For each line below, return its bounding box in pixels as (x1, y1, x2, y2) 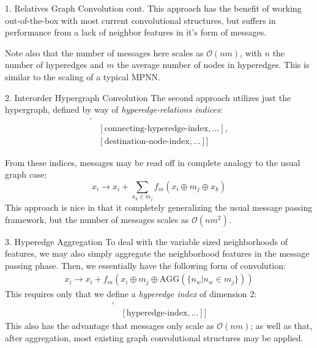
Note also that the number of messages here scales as (5, 46, 204, 59)
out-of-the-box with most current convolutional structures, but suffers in (5, 13, 276, 26)
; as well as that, (250, 319, 313, 332)
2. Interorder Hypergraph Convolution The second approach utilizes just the (5, 91, 291, 104)
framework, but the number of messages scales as (5, 213, 189, 225)
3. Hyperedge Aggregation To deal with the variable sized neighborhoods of (5, 235, 288, 248)
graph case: (5, 168, 47, 181)
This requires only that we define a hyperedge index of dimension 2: (5, 287, 257, 300)
